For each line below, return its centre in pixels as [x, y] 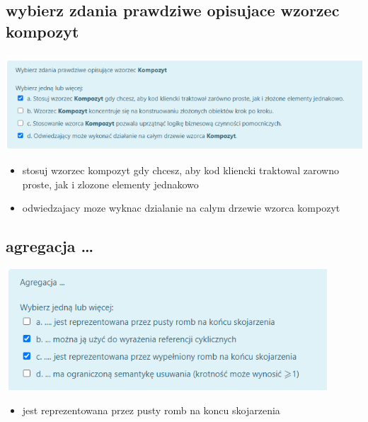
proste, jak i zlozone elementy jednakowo [110, 184]
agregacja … [50, 246]
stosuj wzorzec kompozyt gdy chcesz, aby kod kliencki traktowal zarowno [180, 170]
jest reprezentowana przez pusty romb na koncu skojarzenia [151, 410]
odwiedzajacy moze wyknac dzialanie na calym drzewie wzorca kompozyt [181, 208]
